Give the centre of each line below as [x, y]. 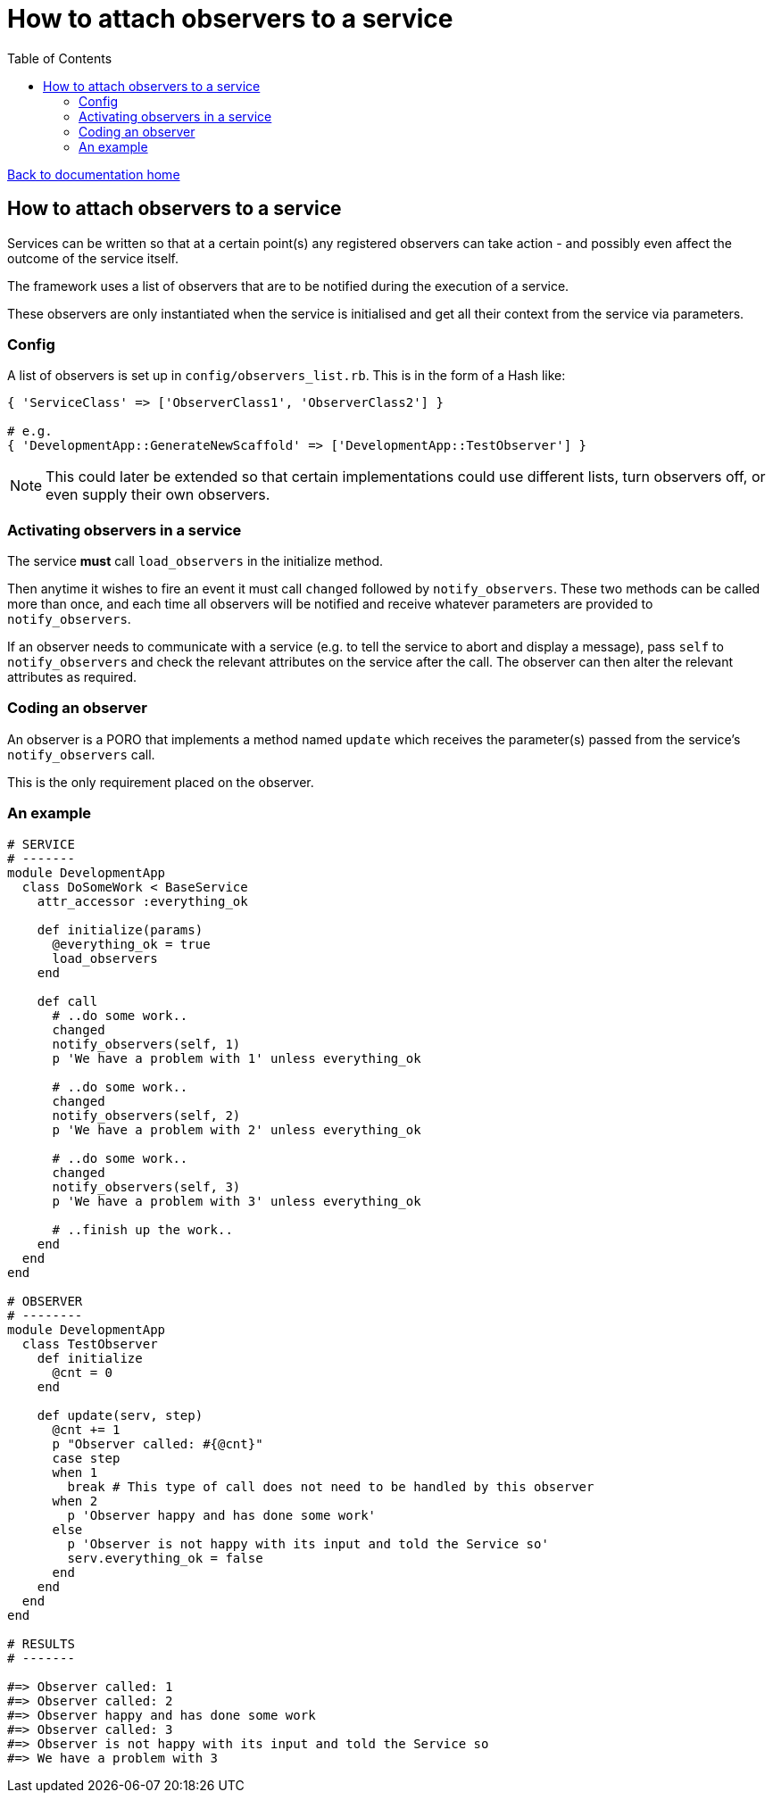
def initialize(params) [120, 929]
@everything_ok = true [131, 944]
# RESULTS [41, 1643]
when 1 [75, 1472]
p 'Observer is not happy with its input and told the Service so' [308, 1543]
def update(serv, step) [120, 1415]
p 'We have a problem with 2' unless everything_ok [237, 1129]
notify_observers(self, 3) [146, 1186]
